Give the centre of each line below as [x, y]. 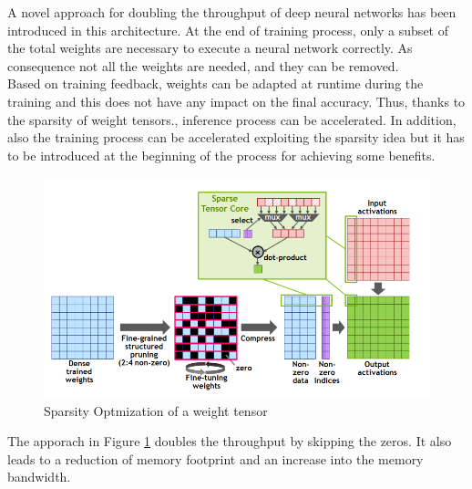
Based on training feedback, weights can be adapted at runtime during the [215, 83]
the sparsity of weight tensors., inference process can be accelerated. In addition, [232, 119]
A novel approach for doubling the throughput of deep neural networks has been [232, 12]
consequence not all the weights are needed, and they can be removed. [203, 65]
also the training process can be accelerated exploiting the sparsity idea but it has [236, 137]
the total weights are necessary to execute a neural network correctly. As [210, 48]
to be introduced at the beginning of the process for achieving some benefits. [221, 155]
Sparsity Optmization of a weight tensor [156, 410]
